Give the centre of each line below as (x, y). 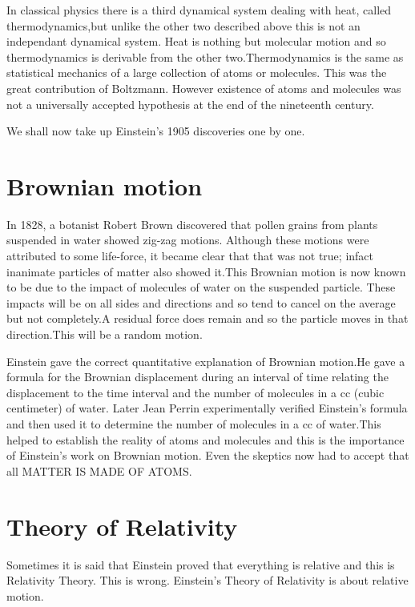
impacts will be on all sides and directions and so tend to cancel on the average (201, 302)
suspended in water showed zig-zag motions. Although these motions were (188, 240)
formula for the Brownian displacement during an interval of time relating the (197, 377)
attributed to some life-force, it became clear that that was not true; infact (190, 256)
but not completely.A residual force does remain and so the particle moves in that (207, 318)
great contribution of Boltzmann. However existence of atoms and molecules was (204, 88)
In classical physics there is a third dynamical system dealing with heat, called (199, 10)
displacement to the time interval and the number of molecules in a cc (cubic (195, 392)
